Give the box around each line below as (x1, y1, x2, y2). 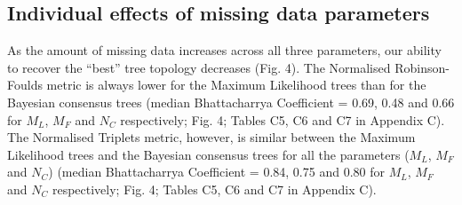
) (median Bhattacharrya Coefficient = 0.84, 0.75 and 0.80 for (48, 162, 385, 181)
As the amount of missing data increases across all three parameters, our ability (7, 41, 442, 59)
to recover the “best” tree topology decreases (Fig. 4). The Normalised (7, 58, 391, 76)
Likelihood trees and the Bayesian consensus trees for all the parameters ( (7, 145, 410, 163)
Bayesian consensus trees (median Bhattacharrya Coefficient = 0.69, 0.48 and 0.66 (7, 92, 455, 111)
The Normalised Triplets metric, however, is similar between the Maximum (7, 128, 416, 146)
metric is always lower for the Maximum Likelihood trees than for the (46, 75, 426, 94)
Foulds (7, 75, 43, 94)
